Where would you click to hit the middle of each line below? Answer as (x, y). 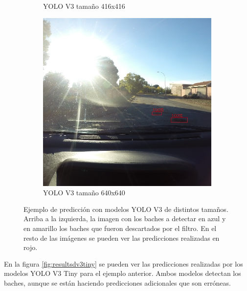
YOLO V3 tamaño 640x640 (84, 193)
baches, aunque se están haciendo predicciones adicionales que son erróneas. (117, 282)
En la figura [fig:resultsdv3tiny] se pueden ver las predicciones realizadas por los (123, 263)
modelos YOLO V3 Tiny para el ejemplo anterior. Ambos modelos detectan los (123, 273)
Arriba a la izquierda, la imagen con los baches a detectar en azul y (125, 218)
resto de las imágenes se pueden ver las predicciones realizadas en (122, 238)
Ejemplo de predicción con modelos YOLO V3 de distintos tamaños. (126, 209)
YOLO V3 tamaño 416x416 (84, 6)
